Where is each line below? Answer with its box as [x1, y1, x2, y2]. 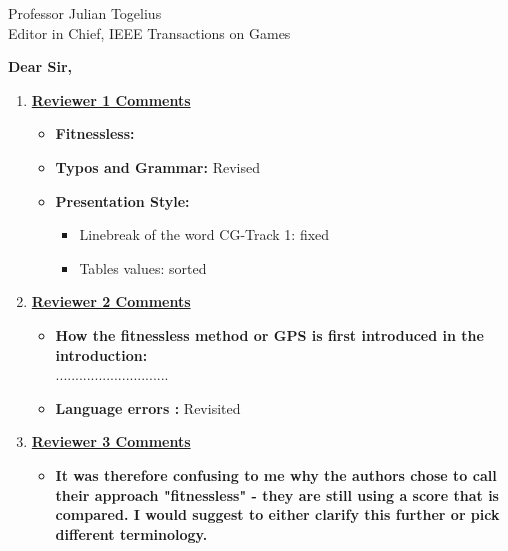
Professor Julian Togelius [8, 3, 162, 23]
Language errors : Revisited [55, 397, 241, 418]
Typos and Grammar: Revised [55, 156, 260, 177]
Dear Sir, [8, 56, 73, 77]
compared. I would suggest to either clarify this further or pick [55, 504, 500, 525]
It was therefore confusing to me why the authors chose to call [55, 464, 497, 485]
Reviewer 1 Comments [31, 89, 191, 110]
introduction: [55, 344, 148, 365]
